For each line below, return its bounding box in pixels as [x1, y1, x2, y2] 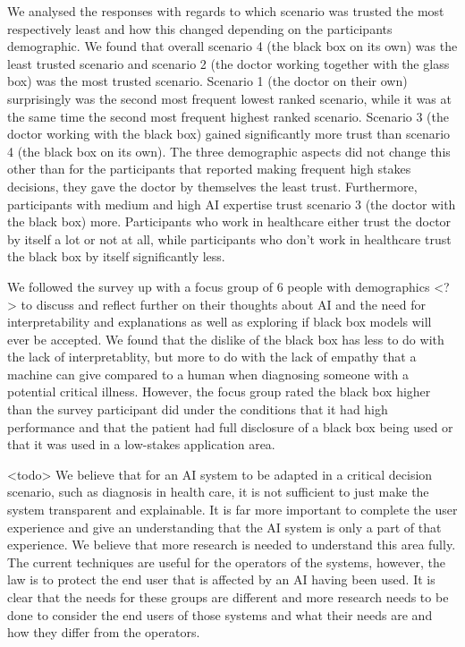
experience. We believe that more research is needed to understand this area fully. [7, 535, 456, 554]
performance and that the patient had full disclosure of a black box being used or [7, 417, 453, 436]
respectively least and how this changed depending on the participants [7, 19, 393, 38]
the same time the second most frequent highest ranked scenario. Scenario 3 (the [7, 106, 449, 125]
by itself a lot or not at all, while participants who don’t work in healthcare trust [7, 229, 452, 248]
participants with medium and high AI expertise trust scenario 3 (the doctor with [7, 194, 456, 213]
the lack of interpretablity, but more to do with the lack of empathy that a [7, 347, 417, 366]
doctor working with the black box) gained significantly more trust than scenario [7, 124, 451, 143]
